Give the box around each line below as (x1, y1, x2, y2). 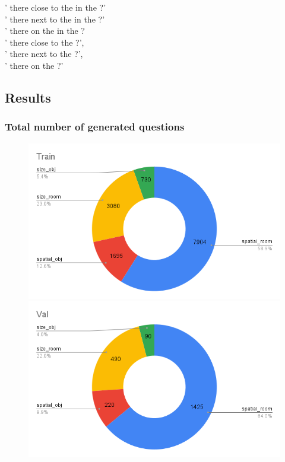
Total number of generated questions (5, 119, 185, 134)
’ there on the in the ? (5, 24, 85, 37)
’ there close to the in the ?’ (5, 1, 106, 13)
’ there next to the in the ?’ (5, 12, 105, 25)
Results (5, 88, 51, 106)
